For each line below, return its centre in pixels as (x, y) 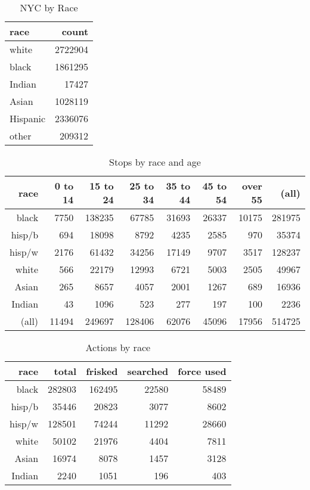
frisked (102, 371)
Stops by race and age (155, 162)
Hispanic (28, 118)
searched (148, 371)
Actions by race (118, 347)
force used (202, 371)
